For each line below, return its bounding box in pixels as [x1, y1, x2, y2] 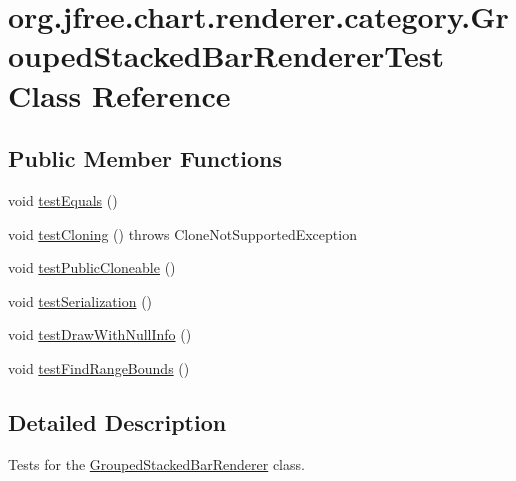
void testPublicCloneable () [8, 257, 176, 278]
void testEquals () [8, 189, 118, 210]
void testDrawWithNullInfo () [8, 324, 192, 345]
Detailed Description [8, 406, 227, 437]
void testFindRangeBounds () [8, 357, 190, 378]
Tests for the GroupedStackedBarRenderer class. [8, 453, 305, 474]
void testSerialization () [8, 290, 153, 311]
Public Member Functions [8, 143, 282, 174]
